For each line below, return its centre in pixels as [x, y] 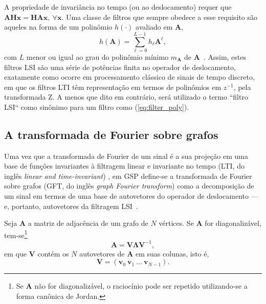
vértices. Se [176, 223]
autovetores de [102, 253]
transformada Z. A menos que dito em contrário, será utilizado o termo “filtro [126, 97]
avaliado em [154, 27]
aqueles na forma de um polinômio [58, 27]
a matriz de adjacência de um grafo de [88, 223]
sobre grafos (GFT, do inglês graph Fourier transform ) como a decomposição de [129, 186]
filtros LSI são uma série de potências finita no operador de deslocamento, [120, 67]
